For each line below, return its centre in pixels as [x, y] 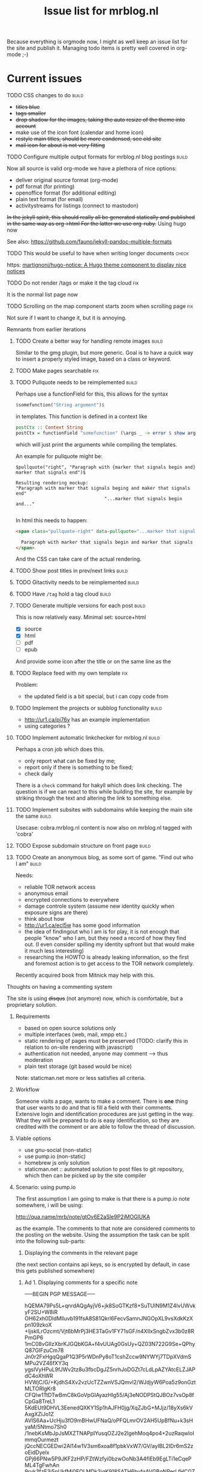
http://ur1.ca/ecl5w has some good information [82, 925]
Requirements [33, 1016]
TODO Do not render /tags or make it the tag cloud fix [73, 283]
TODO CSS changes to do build [45, 95]
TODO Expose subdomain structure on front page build [83, 845]
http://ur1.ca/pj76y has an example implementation [87, 719]
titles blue [28, 107]
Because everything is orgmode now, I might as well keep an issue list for [97, 42]
